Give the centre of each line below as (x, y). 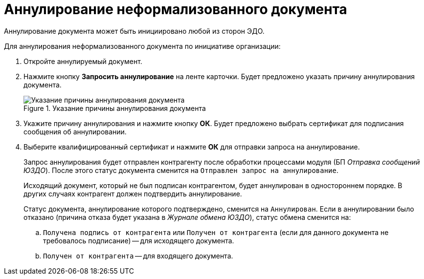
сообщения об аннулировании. (75, 131)
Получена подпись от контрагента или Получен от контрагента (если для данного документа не (216, 232)
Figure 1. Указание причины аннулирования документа (115, 108)
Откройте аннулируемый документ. (83, 61)
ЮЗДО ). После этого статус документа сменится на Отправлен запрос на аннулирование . (181, 170)
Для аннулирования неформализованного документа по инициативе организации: (142, 46)
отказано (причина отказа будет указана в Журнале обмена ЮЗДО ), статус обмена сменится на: (187, 217)
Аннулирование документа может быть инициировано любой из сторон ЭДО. (134, 31)
